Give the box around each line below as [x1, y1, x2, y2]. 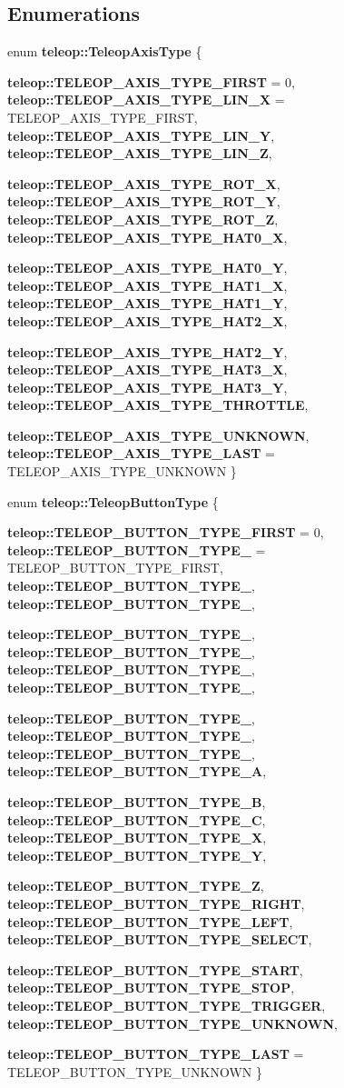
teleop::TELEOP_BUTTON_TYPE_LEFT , [7, 912, 293, 931]
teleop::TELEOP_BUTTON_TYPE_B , [7, 792, 266, 811]
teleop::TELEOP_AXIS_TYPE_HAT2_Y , [7, 342, 288, 361]
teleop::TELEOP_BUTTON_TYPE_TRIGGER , [7, 995, 326, 1014]
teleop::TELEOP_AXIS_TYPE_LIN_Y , [7, 125, 275, 145]
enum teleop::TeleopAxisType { [7, 42, 202, 61]
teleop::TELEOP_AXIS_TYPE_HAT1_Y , [7, 294, 288, 313]
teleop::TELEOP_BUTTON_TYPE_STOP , [7, 978, 295, 997]
